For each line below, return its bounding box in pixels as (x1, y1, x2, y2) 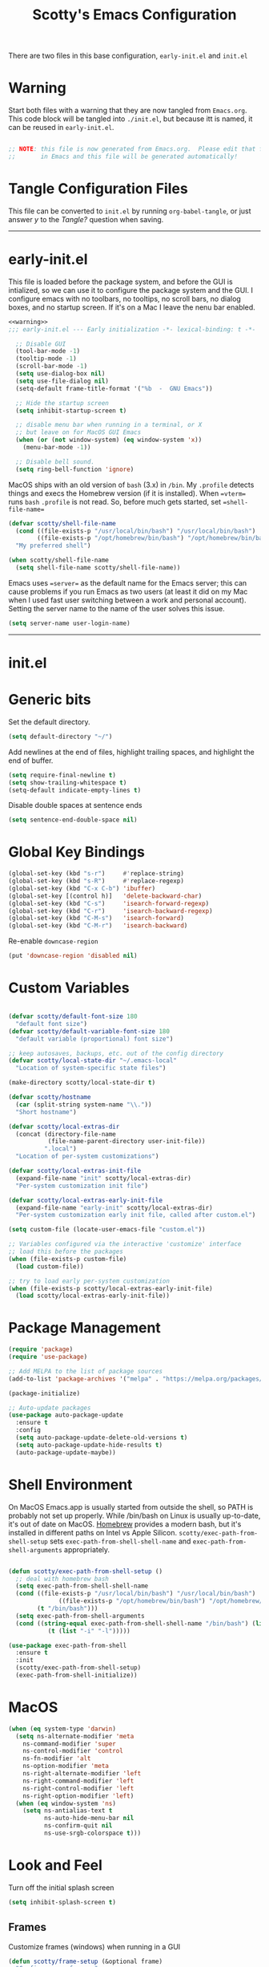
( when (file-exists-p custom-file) (8, 1255, 127, 1263)
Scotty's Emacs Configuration (32, 6, 237, 24)
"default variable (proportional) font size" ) (15, 1035, 174, 1043)
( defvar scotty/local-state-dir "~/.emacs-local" (8, 1057, 178, 1065)
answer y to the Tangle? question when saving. (8, 214, 164, 224)
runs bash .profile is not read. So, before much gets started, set (8, 497, 222, 506)
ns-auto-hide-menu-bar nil (43, 1815, 134, 1823)
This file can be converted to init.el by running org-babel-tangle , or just (8, 206, 251, 216)
